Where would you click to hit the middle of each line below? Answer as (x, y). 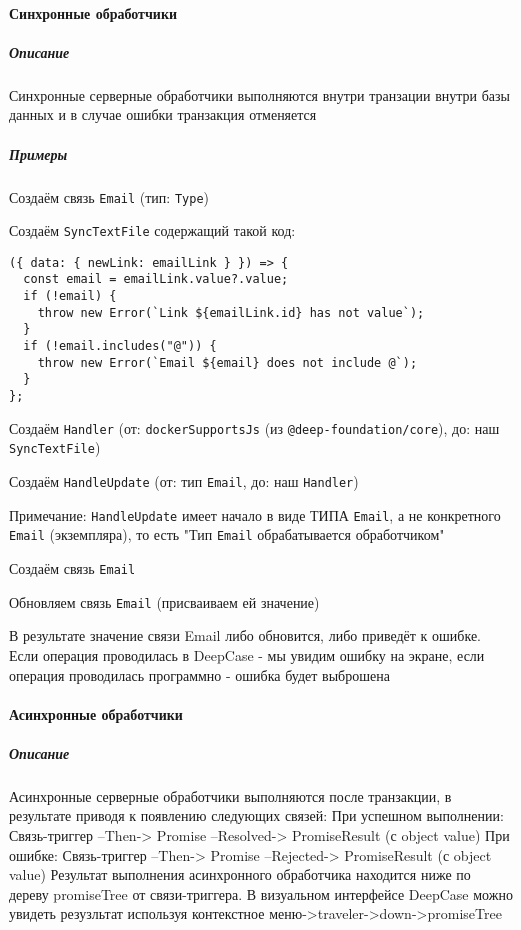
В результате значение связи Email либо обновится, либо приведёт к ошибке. (245, 635)
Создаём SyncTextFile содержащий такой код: (152, 230)
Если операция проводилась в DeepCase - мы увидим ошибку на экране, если (247, 654)
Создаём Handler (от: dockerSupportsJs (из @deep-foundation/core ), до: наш (254, 427)
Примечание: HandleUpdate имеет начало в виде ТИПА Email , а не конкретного (255, 514)
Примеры (38, 153)
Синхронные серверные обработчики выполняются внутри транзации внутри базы (259, 94)
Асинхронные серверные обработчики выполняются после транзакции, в (230, 795)
